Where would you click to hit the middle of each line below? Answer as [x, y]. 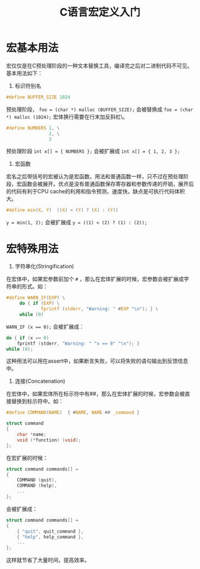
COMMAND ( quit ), [37, 480]
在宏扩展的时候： [27, 457]
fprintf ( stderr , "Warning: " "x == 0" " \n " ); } [78, 344]
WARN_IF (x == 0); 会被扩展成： [45, 326]
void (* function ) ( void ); [49, 440]
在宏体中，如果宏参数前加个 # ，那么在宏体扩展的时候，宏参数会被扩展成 [95, 279]
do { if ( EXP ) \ [40, 304]
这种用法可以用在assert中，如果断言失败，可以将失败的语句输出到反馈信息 [97, 361]
